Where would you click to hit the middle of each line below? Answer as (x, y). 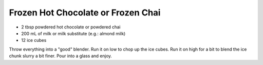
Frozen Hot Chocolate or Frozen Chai (85, 13)
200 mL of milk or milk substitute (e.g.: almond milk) (73, 33)
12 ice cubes (34, 40)
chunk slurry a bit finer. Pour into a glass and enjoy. (60, 56)
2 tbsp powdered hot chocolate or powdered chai (71, 27)
